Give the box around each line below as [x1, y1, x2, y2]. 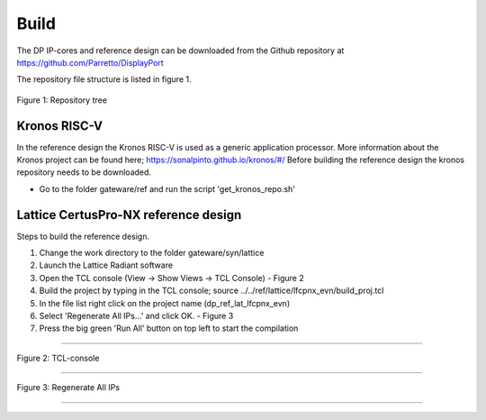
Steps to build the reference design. [16, 231, 150, 242]
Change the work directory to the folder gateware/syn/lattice [39, 248, 265, 259]
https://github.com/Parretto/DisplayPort [16, 57, 164, 68]
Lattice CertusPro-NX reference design [16, 207, 242, 223]
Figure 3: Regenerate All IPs [16, 382, 121, 393]
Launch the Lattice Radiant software [39, 260, 174, 270]
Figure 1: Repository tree [16, 95, 108, 105]
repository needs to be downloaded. [16, 167, 152, 178]
